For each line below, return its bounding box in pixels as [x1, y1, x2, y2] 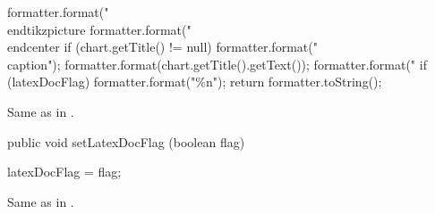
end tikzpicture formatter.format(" [7, 20, 192, 38]
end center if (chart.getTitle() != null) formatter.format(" [7, 37, 318, 56]
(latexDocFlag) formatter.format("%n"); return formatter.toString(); [7, 72, 382, 91]
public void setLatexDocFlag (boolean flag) [7, 132, 245, 151]
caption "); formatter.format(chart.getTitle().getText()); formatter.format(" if [7, 54, 427, 73]
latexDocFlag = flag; [7, 162, 122, 181]
